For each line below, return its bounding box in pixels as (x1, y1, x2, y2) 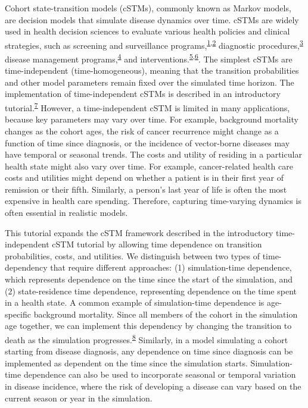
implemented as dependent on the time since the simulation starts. (5, 356, 248, 369)
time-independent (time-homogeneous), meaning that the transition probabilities (5, 64, 299, 77)
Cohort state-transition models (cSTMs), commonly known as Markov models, (5, 2, 291, 14)
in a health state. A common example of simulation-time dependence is (5, 296, 265, 309)
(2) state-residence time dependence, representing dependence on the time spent (5, 284, 297, 297)
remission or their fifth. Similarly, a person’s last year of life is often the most (5, 183, 287, 195)
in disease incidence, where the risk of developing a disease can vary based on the (5, 380, 301, 393)
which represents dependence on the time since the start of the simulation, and (5, 273, 293, 285)
